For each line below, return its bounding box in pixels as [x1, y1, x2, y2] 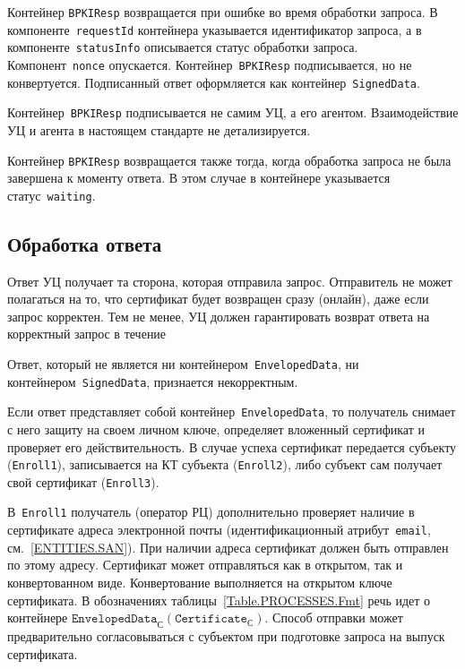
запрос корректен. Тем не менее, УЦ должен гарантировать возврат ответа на [7, 306, 430, 325]
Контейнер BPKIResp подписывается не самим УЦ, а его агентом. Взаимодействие [7, 103, 459, 122]
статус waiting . [7, 185, 96, 204]
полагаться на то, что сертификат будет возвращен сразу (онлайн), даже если [7, 289, 429, 308]
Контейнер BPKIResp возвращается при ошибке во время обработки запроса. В [7, 3, 438, 21]
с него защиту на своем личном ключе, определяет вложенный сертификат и [7, 419, 425, 438]
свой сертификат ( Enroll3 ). [7, 472, 159, 491]
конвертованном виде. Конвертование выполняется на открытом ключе [7, 572, 392, 591]
